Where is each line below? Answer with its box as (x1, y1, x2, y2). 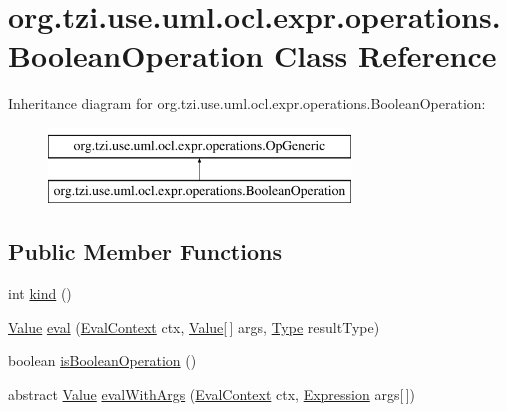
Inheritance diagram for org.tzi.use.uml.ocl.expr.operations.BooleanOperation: (8, 93, 486, 114)
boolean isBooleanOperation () (8, 350, 197, 371)
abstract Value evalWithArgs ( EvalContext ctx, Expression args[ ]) (8, 384, 415, 405)
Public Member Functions (8, 236, 282, 267)
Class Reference (274, 35, 497, 76)
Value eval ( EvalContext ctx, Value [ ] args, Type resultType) (8, 316, 380, 337)
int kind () (8, 283, 72, 304)
